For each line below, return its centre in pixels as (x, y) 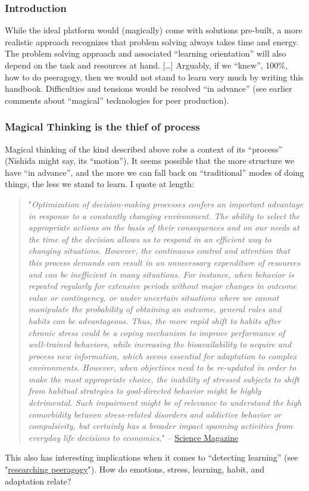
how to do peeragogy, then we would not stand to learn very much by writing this (154, 77)
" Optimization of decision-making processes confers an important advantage (166, 203)
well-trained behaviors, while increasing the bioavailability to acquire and (160, 344)
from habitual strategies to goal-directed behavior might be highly (145, 391)
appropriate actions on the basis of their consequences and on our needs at (164, 227)
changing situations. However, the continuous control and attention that (159, 251)
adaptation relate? (38, 481)
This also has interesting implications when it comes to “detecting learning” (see (152, 457)
